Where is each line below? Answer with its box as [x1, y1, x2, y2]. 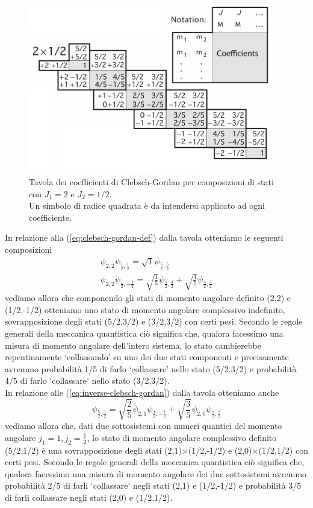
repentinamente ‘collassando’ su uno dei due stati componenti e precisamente [5, 351, 289, 363]
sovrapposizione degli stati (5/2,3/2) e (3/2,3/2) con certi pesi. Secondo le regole [5, 315, 303, 328]
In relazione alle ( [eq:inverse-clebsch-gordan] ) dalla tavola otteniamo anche [5, 386, 279, 398]
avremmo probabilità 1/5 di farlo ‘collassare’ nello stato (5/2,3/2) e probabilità [5, 362, 297, 375]
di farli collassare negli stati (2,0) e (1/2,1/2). [5, 491, 173, 503]
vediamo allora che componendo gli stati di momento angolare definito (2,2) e [5, 291, 291, 304]
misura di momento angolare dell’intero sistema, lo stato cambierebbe [5, 338, 261, 351]
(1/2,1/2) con [258, 443, 308, 456]
